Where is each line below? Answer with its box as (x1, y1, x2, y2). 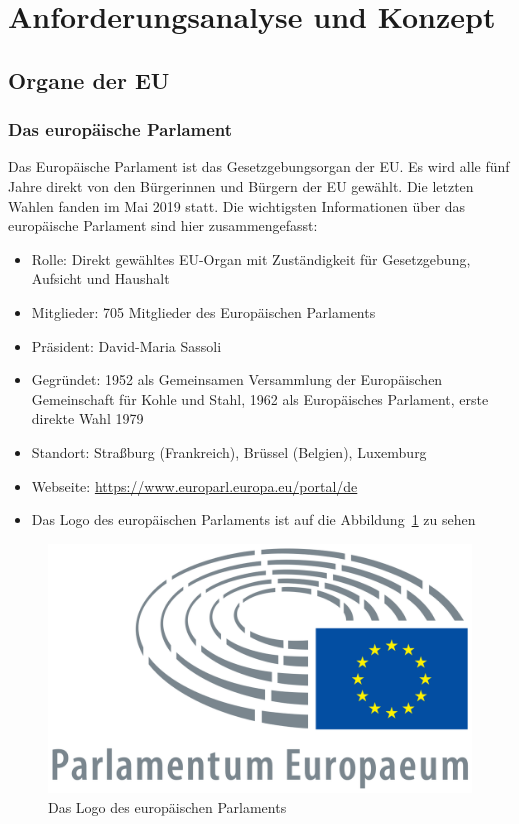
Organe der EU (8, 64, 170, 95)
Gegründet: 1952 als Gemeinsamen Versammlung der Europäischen (31, 369, 443, 390)
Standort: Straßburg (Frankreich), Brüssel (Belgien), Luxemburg (31, 441, 427, 462)
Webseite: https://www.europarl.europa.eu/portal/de (31, 475, 358, 496)
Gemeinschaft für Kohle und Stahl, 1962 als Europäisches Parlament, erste (31, 388, 489, 409)
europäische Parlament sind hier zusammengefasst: (8, 215, 318, 236)
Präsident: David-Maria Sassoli (31, 335, 222, 356)
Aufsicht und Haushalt (31, 268, 170, 289)
